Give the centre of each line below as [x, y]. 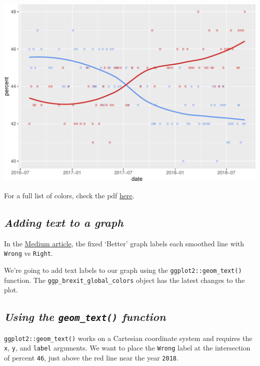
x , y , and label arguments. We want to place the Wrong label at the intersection [127, 348]
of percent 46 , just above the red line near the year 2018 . [91, 358]
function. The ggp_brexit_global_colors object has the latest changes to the [124, 280]
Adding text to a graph [64, 222]
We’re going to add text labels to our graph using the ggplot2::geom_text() [123, 270]
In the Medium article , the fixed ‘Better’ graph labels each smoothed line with [124, 243]
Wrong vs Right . [28, 253]
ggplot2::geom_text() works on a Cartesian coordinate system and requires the [128, 338]
